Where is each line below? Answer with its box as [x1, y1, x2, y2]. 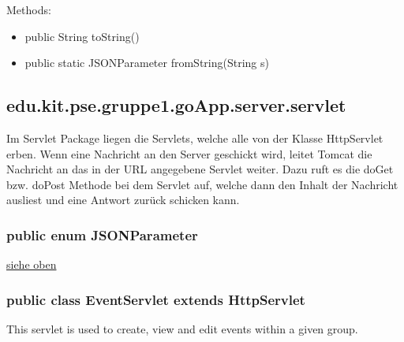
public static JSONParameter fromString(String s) [24, 54, 269, 71]
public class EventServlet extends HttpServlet [6, 289, 305, 309]
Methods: [6, 2, 51, 17]
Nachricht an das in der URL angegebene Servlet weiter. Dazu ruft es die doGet [6, 161, 394, 177]
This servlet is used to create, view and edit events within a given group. [6, 320, 358, 336]
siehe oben [6, 256, 57, 273]
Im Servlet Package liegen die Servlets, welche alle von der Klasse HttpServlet [6, 129, 383, 146]
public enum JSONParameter [6, 225, 198, 244]
